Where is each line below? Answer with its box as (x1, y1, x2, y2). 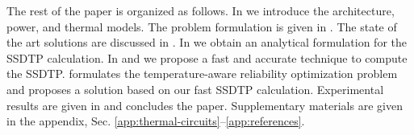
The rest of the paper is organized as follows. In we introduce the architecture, (6, 2, 395, 18)
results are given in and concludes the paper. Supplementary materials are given (6, 96, 403, 113)
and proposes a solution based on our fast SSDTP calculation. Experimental (6, 80, 384, 97)
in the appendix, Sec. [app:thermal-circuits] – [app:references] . (6, 112, 305, 129)
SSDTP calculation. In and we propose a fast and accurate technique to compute (6, 49, 408, 66)
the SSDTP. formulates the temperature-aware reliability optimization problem (6, 65, 398, 82)
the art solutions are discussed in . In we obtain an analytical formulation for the (6, 34, 408, 51)
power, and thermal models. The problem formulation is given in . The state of (6, 18, 397, 35)
